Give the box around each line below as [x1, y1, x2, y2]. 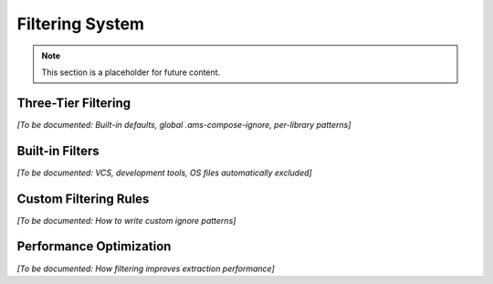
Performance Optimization [16, 238, 172, 255]
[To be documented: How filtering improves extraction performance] [16, 263, 276, 274]
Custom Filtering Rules [16, 191, 150, 206]
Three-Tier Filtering [16, 95, 131, 110]
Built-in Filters [16, 142, 100, 159]
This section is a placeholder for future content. [41, 67, 221, 78]
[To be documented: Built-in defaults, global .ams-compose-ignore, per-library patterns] [16, 119, 351, 130]
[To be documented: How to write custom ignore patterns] [16, 215, 236, 226]
